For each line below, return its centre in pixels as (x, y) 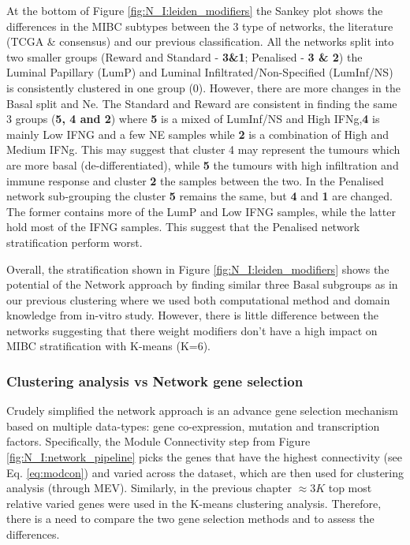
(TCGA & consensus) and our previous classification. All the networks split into (200, 41)
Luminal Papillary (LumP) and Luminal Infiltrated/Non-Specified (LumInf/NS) (200, 72)
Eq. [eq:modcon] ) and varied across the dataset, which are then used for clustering (205, 472)
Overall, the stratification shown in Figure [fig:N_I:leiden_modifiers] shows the (198, 269)
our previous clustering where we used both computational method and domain (198, 299)
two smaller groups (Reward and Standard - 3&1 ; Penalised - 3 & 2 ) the (184, 56)
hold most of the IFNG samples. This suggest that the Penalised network (183, 227)
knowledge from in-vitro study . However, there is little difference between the (193, 315)
